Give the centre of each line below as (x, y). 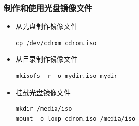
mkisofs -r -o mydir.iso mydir (67, 76)
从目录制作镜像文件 (46, 59)
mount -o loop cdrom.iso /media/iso (75, 118)
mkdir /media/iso (44, 109)
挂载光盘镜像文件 (43, 92)
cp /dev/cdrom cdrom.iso (56, 43)
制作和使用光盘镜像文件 (48, 8)
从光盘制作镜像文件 (46, 26)
